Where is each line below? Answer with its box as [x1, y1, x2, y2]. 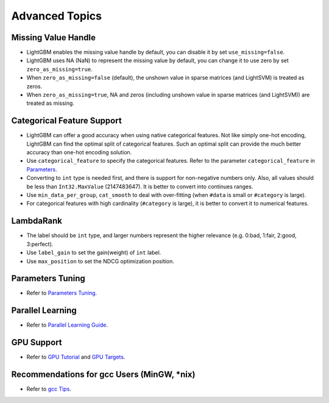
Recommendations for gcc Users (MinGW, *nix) [11, 369, 196, 380]
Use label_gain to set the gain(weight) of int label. [26, 249, 161, 256]
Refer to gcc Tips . [26, 385, 71, 393]
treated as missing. [26, 99, 74, 107]
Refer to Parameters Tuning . [26, 290, 97, 297]
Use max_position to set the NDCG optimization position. [26, 257, 175, 265]
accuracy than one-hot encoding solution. [26, 149, 132, 156]
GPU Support [11, 337, 62, 348]
